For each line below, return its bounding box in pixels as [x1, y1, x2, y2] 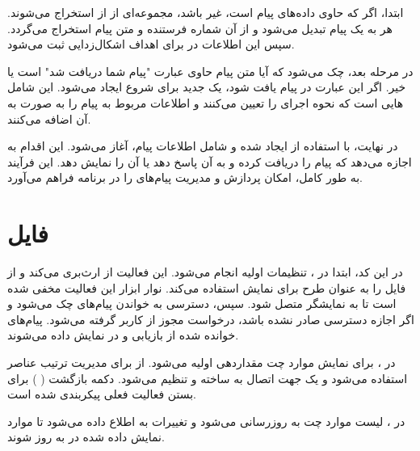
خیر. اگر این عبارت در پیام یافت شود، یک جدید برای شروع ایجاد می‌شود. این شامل [7, 78, 406, 95]
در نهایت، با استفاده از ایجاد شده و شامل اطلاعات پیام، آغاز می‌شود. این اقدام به [7, 137, 398, 154]
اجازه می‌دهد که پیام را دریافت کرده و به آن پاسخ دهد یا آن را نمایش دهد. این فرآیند [7, 153, 412, 170]
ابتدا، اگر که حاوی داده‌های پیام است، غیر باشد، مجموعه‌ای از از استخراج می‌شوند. [7, 4, 404, 20]
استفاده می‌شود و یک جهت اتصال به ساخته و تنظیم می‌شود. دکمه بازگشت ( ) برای [7, 369, 408, 386]
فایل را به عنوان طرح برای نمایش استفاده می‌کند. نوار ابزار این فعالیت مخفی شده [7, 279, 406, 296]
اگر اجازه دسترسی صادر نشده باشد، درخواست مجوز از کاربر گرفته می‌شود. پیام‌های [7, 310, 414, 327]
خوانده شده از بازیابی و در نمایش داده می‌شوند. [7, 327, 239, 344]
